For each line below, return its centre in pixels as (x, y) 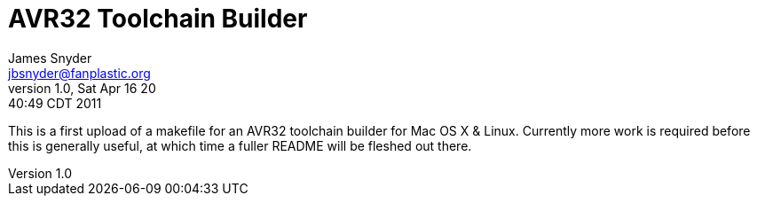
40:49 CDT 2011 (55, 103)
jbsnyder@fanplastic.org (79, 73)
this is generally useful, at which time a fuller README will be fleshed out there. (240, 145)
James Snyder (50, 58)
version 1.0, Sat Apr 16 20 (82, 88)
